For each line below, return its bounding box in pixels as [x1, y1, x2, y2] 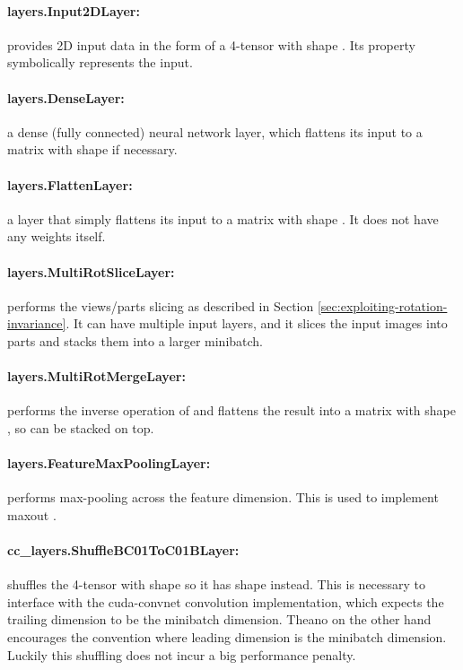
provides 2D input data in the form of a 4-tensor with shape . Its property [7, 35, 415, 54]
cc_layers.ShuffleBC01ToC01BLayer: [7, 541, 240, 560]
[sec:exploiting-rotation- [317, 296, 448, 315]
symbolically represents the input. [7, 53, 193, 72]
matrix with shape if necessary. [7, 140, 178, 159]
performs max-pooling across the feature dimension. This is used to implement [7, 488, 439, 507]
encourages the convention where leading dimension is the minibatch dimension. [7, 628, 447, 647]
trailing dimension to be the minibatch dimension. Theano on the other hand [7, 610, 432, 629]
